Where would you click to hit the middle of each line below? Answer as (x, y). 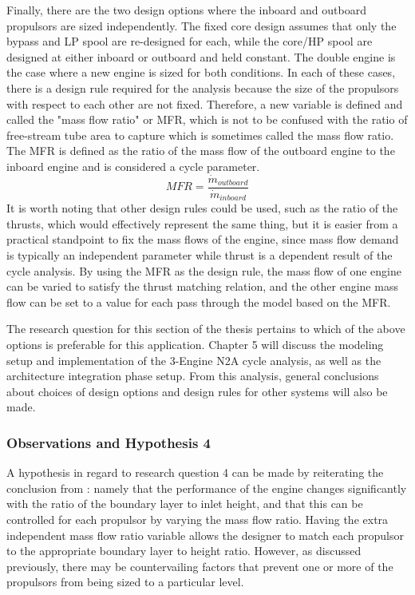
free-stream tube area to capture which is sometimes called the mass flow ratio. (200, 135)
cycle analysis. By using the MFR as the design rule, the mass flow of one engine (204, 270)
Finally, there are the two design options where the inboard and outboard (186, 10)
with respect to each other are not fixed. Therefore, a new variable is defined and (205, 103)
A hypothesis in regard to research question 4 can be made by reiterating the (195, 472)
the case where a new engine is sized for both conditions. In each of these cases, (201, 72)
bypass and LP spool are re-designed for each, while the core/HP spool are (190, 41)
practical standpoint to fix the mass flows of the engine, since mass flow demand (203, 239)
